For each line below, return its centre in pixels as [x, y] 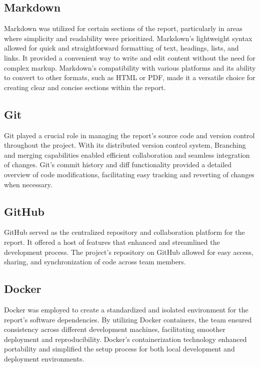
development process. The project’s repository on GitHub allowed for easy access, [129, 252]
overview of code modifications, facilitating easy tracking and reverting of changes [129, 174]
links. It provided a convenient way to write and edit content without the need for [130, 57]
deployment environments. [44, 358]
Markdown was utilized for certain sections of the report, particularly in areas [123, 28]
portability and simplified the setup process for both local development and [119, 349]
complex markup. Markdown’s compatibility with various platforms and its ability [130, 67]
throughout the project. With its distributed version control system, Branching [125, 145]
